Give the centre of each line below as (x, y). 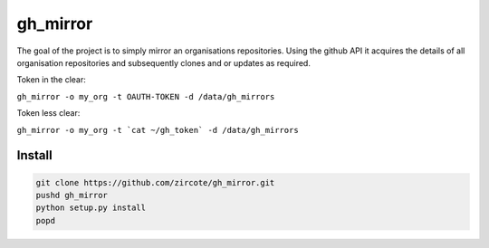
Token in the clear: (51, 80)
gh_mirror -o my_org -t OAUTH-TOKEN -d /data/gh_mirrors (146, 96)
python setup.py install (91, 208)
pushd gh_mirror (72, 195)
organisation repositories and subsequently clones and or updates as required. (164, 62)
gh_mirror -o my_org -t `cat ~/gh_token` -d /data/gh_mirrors (158, 130)
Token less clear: (48, 113)
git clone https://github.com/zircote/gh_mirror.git (155, 182)
